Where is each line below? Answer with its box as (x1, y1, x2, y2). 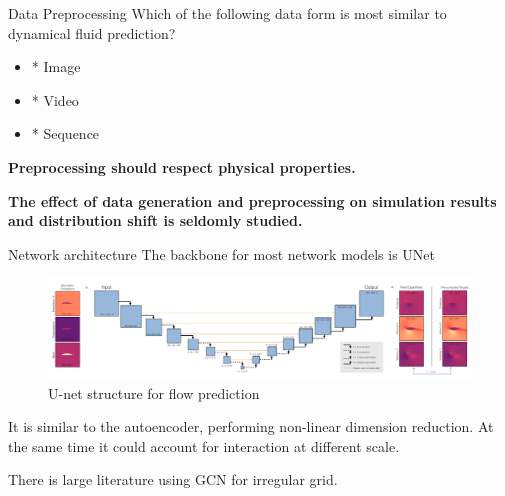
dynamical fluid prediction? (8, 22, 176, 43)
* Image (31, 56, 81, 77)
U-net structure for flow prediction (48, 382, 260, 403)
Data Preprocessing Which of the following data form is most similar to (8, 3, 447, 23)
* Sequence (31, 123, 100, 144)
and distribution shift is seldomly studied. (8, 210, 303, 231)
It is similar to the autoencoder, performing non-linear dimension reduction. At (8, 416, 494, 437)
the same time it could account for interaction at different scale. (8, 435, 400, 456)
